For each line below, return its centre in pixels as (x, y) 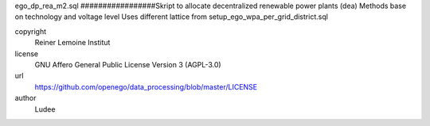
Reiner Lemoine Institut (72, 43)
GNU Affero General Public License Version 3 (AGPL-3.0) (128, 64)
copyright (31, 31)
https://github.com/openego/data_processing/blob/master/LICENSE (146, 86)
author (25, 98)
